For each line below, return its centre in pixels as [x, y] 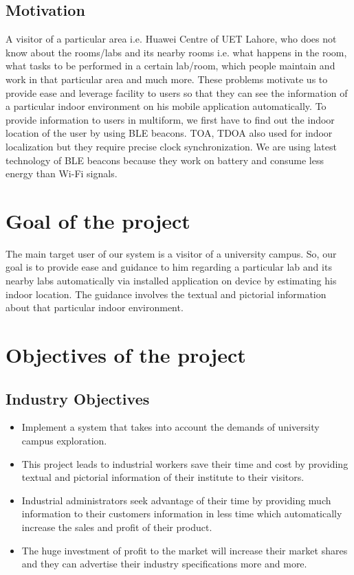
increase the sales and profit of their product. [117, 527]
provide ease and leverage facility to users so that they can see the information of [177, 92]
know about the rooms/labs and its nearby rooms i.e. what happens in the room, [176, 52]
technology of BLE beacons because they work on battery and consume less [165, 160]
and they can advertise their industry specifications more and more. [164, 564]
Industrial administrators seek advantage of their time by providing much [176, 500]
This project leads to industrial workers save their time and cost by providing [185, 463]
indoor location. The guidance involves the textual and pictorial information [166, 294]
